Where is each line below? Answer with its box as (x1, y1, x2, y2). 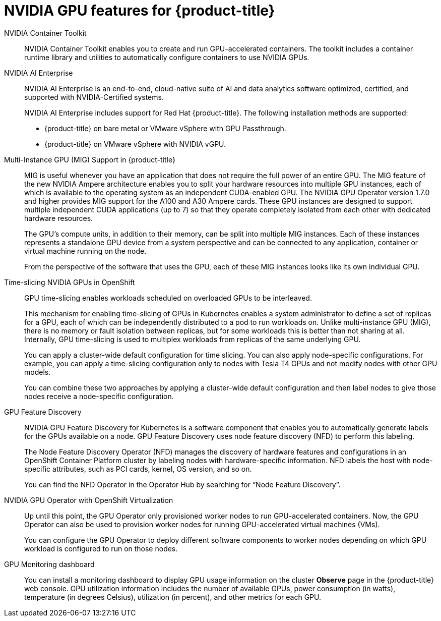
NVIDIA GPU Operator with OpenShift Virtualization (4, 495, 173, 504)
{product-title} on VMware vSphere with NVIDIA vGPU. (44, 139, 226, 148)
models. (24, 367, 51, 376)
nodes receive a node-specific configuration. (24, 391, 174, 401)
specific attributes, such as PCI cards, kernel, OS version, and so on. (24, 464, 252, 473)
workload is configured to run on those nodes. (24, 544, 178, 553)
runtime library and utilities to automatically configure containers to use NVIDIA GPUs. (24, 52, 309, 62)
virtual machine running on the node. (24, 246, 147, 255)
